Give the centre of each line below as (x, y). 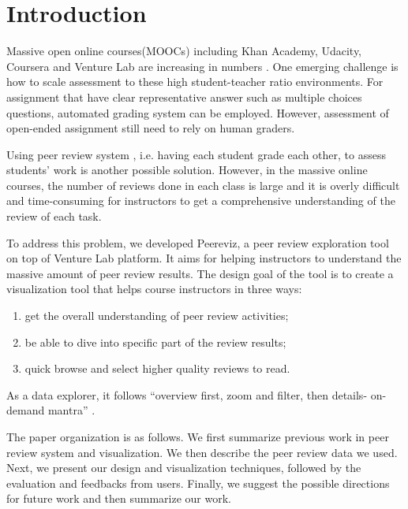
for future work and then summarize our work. (119, 498)
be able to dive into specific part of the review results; (155, 342)
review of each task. (54, 216)
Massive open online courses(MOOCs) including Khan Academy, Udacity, (184, 51)
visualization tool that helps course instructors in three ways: (154, 289)
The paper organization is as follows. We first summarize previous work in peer (198, 437)
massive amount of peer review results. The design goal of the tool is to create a (200, 273)
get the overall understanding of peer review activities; (157, 316)
